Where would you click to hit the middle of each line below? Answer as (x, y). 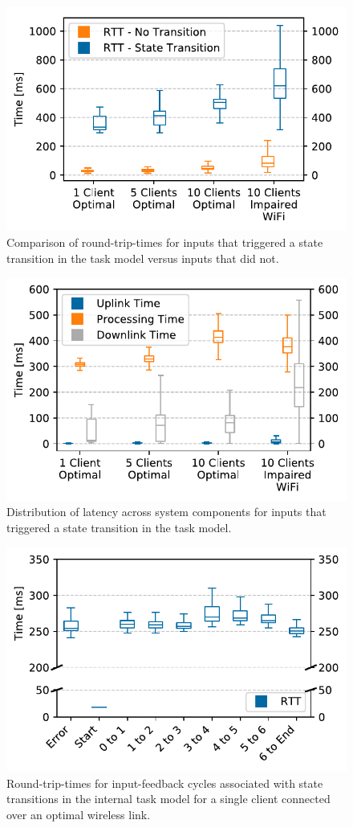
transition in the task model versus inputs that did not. (143, 258)
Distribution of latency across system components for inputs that (166, 512)
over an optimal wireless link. (79, 814)
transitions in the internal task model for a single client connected (168, 799)
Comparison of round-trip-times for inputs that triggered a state (165, 242)
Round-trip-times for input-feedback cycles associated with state (165, 783)
